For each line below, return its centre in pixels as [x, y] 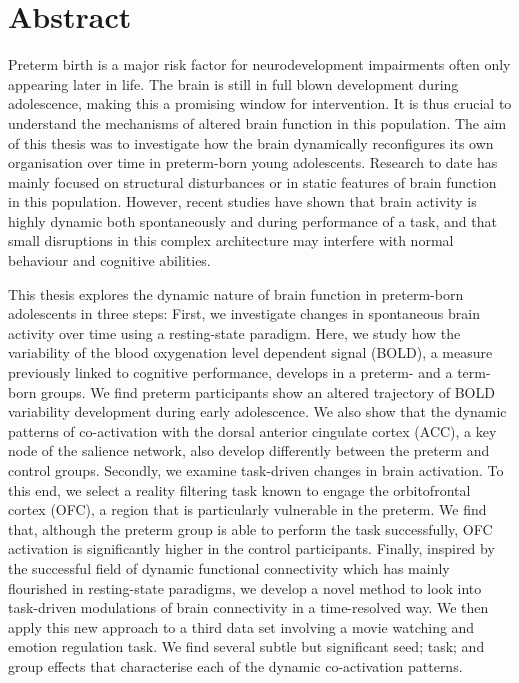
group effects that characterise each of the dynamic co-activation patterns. [235, 665]
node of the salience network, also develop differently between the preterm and [249, 450]
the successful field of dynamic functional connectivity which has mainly [229, 567]
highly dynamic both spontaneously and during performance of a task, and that [252, 220]
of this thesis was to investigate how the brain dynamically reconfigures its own [251, 142]
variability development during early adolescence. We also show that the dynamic [257, 411]
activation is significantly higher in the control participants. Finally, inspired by [251, 548]
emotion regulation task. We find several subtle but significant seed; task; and [246, 646]
